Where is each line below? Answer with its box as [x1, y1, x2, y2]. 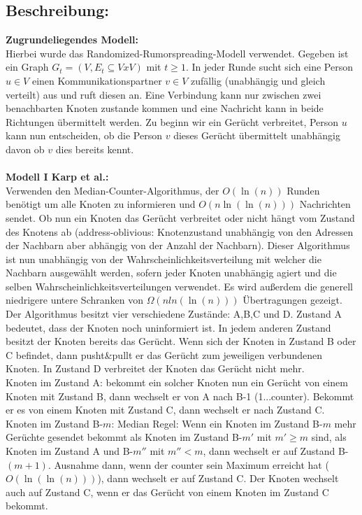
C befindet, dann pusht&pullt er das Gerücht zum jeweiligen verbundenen [6, 347, 323, 362]
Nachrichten [299, 197, 351, 211]
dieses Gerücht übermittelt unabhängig [173, 128, 340, 143]
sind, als [311, 430, 347, 444]
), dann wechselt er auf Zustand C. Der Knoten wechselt [97, 471, 339, 486]
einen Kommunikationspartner [31, 73, 162, 87]
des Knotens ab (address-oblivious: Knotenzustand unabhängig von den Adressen [6, 224, 354, 239]
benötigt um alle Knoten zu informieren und [6, 197, 196, 211]
